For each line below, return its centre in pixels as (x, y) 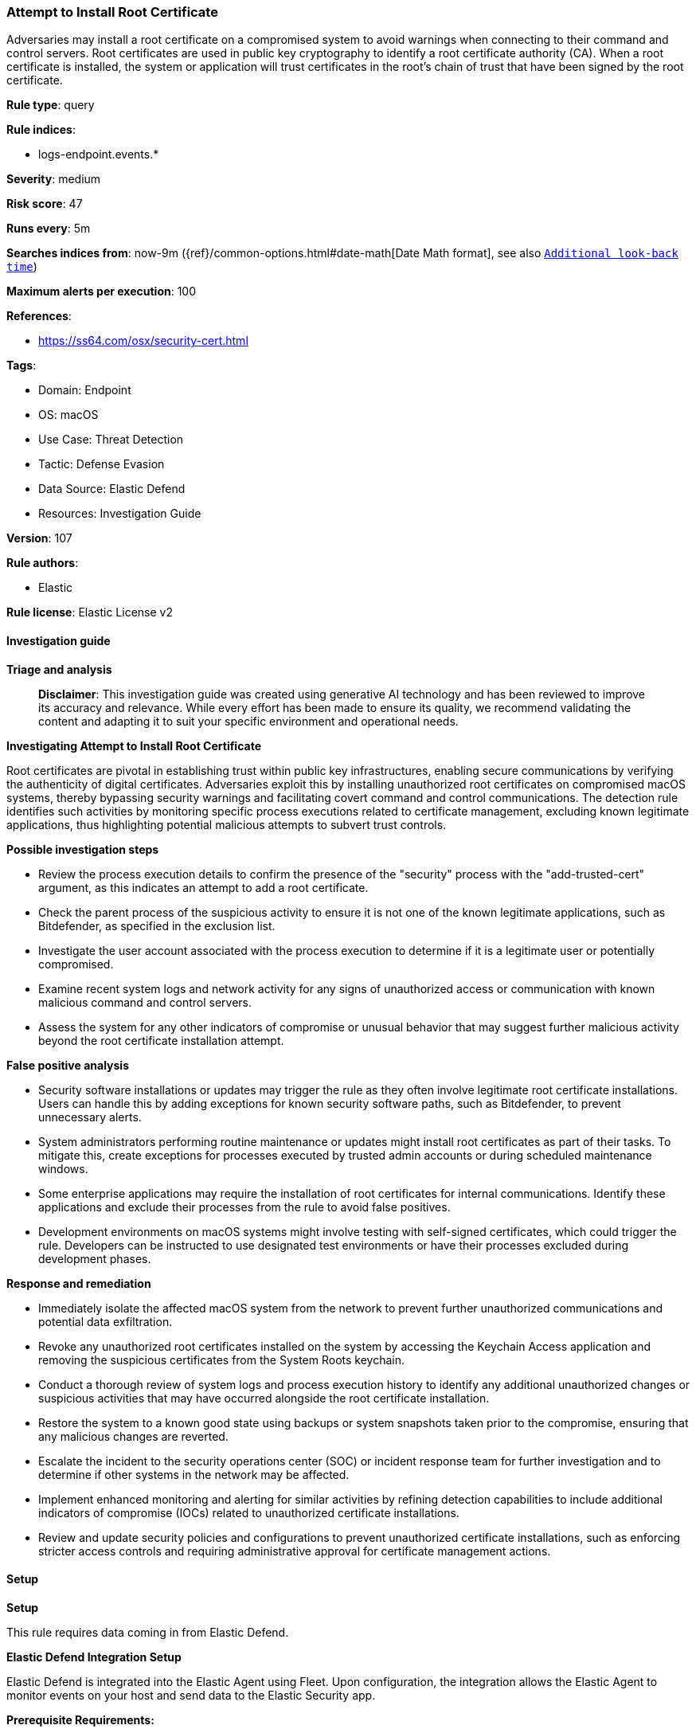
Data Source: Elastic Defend (112, 489)
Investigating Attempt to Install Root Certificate (134, 745)
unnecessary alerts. (90, 1117)
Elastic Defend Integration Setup (94, 1657)
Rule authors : (43, 563)
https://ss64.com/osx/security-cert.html (143, 341)
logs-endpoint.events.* (99, 155)
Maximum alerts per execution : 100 (102, 291)
